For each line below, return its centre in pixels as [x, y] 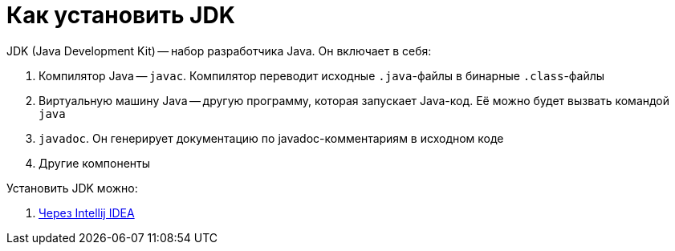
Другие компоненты [95, 163]
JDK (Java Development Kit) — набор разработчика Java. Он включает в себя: [219, 51]
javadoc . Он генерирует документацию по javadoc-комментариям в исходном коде [271, 138]
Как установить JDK [121, 15]
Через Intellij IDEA [87, 213]
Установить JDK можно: [72, 188]
